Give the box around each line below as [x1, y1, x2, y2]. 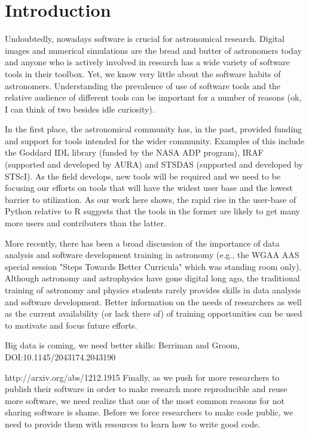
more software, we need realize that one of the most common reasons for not [5, 394, 284, 406]
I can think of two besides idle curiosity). [5, 102, 155, 115]
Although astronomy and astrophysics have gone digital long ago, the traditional [5, 272, 300, 284]
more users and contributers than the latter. [5, 217, 166, 229]
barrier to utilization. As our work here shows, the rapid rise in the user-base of [5, 193, 296, 205]
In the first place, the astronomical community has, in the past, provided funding [5, 123, 302, 135]
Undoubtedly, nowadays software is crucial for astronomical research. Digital [5, 32, 284, 45]
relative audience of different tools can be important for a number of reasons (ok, [5, 91, 302, 104]
